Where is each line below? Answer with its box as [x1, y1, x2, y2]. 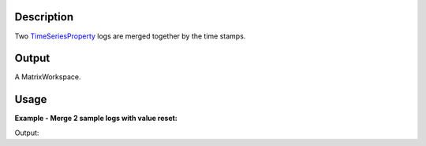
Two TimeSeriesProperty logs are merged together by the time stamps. [14, 31, 246, 41]
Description [14, 10, 74, 24]
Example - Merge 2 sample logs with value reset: [14, 114, 177, 123]
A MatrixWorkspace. [14, 72, 81, 82]
